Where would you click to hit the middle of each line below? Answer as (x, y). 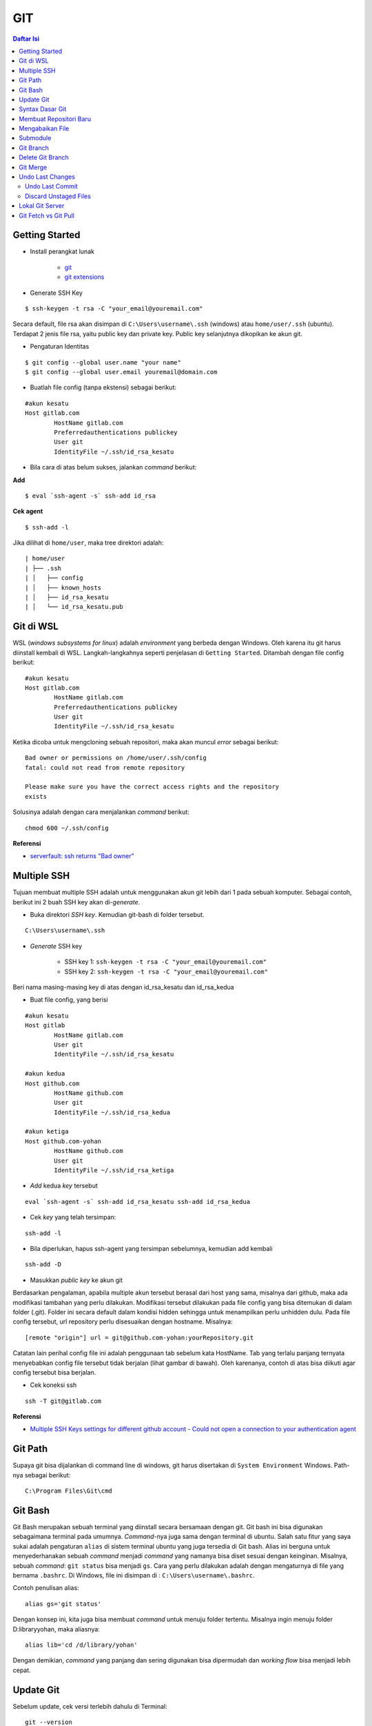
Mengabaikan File (44, 128)
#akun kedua (45, 1074)
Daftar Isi (26, 39)
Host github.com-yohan (63, 1141)
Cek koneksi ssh (53, 1385)
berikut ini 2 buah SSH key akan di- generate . (76, 902)
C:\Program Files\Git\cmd (69, 1491)
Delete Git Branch (44, 157)
